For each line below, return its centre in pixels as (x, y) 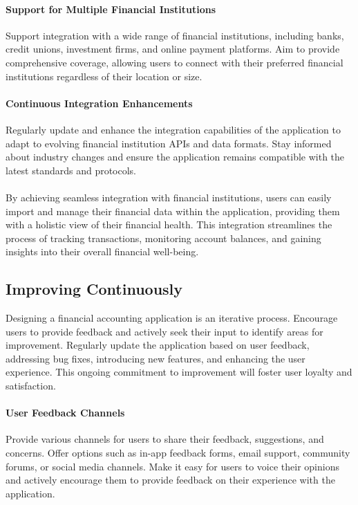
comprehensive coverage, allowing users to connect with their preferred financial (175, 62)
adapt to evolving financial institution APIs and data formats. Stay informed (169, 143)
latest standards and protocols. (71, 170)
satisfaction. (31, 386)
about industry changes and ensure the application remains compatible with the (175, 157)
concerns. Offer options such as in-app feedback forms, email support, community (178, 453)
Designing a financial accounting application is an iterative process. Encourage (172, 318)
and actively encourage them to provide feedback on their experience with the (170, 480)
